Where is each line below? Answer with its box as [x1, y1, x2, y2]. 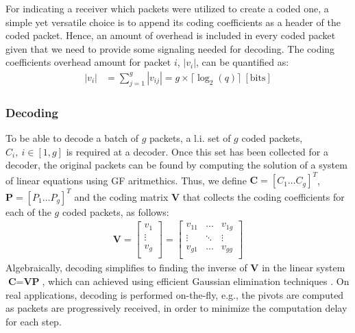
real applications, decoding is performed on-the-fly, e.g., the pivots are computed [5, 287, 344, 301]
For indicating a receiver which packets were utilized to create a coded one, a [5, 1, 329, 15]
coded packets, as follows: [62, 204, 169, 219]
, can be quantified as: [196, 55, 289, 69]
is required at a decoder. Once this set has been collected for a [66, 144, 329, 158]
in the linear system [262, 260, 345, 275]
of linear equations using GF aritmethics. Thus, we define [5, 173, 247, 187]
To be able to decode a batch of [5, 131, 139, 145]
